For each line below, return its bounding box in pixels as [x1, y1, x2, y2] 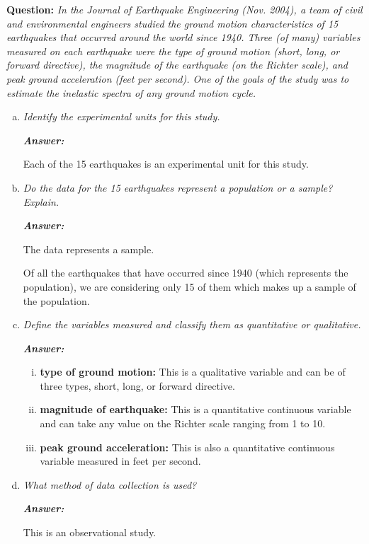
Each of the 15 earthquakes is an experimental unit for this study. [23, 156, 309, 171]
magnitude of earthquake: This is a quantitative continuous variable [40, 402, 351, 417]
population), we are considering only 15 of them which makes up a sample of [23, 279, 356, 294]
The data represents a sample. [23, 241, 154, 256]
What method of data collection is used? [23, 477, 197, 492]
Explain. [23, 194, 59, 209]
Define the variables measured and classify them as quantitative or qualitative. [23, 317, 361, 332]
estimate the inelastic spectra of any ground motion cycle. [6, 85, 256, 100]
